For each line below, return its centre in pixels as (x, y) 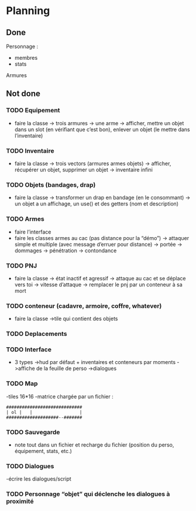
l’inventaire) (29, 135)
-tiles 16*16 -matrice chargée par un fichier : (60, 396)
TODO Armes (25, 219)
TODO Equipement (33, 111)
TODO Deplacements (37, 334)
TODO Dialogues (30, 466)
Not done (23, 94)
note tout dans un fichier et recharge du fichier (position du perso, (94, 445)
